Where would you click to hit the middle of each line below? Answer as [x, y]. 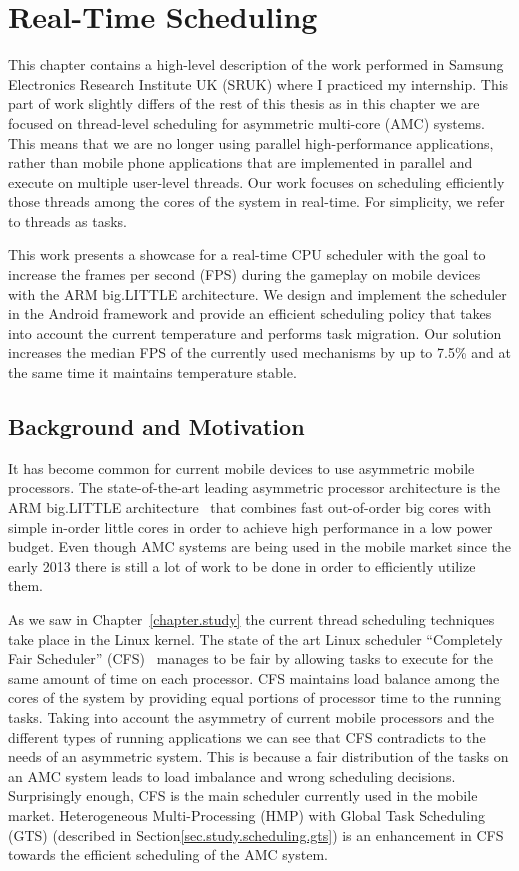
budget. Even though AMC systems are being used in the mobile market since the [260, 546]
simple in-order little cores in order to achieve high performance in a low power [250, 526]
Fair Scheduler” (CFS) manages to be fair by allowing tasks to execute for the [250, 658]
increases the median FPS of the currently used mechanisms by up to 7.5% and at [259, 352]
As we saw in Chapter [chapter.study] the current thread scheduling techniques [251, 618]
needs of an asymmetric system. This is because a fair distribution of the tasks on [258, 756]
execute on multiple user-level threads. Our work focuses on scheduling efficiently [256, 181]
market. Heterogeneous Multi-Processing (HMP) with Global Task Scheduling [246, 814]
